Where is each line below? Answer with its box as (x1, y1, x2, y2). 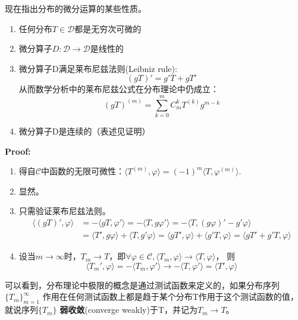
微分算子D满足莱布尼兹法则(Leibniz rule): (18, 62, 177, 74)
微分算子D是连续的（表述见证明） (18, 125, 150, 137)
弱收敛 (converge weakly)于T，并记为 (59, 303, 198, 316)
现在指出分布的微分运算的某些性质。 (5, 2, 146, 14)
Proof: (5, 145, 31, 157)
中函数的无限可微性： (40, 165, 124, 177)
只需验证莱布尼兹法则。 (18, 205, 111, 217)
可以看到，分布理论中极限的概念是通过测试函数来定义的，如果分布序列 (5, 278, 280, 291)
